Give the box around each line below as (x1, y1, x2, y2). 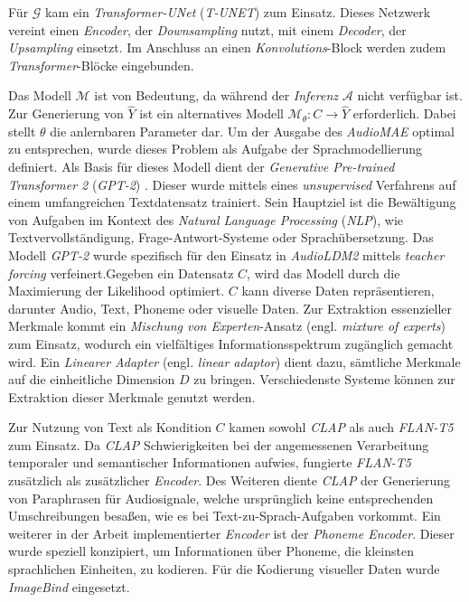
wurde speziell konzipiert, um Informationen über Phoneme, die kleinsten (8, 541, 414, 560)
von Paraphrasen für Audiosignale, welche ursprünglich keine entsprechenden (8, 488, 434, 507)
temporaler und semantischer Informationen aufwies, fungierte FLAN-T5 (8, 453, 411, 472)
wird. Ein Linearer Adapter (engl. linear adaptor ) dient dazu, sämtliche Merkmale (8, 352, 461, 371)
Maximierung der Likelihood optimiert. (8, 281, 225, 300)
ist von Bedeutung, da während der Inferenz (94, 86, 339, 105)
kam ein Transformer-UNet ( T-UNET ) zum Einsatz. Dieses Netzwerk (45, 3, 431, 21)
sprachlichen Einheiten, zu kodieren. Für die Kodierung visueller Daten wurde (8, 560, 440, 578)
